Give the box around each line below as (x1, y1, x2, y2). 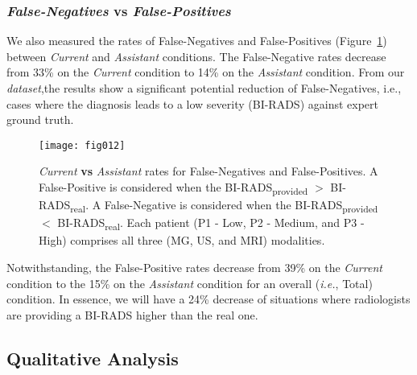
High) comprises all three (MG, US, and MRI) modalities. (39, 232, 325, 249)
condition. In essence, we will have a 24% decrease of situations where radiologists (6, 291, 411, 307)
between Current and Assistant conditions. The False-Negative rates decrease (6, 47, 386, 64)
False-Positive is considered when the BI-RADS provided (39, 179, 308, 197)
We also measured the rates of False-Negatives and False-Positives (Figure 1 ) (6, 32, 387, 49)
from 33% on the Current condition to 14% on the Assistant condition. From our (6, 64, 405, 80)
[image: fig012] (39, 139, 126, 151)
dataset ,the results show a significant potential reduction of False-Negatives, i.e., (6, 80, 402, 96)
